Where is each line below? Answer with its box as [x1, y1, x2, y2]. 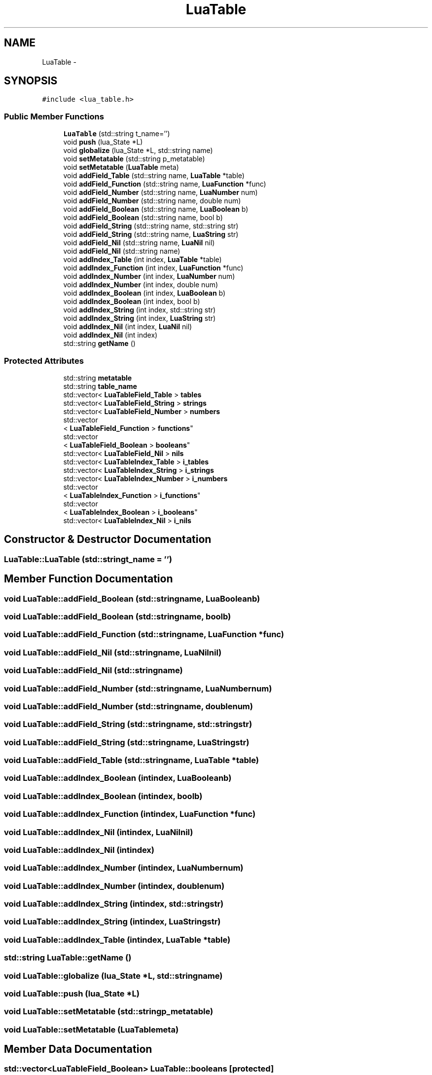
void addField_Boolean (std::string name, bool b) [63, 213, 223, 222]
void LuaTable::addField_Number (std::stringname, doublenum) [4, 701, 253, 711]
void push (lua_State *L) [63, 138, 143, 147]
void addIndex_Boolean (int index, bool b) [63, 297, 200, 306]
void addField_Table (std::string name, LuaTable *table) [63, 171, 245, 180]
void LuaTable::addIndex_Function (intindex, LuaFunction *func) [4, 809, 256, 819]
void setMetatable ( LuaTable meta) [63, 163, 179, 172]
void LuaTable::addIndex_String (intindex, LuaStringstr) [4, 917, 221, 927]
